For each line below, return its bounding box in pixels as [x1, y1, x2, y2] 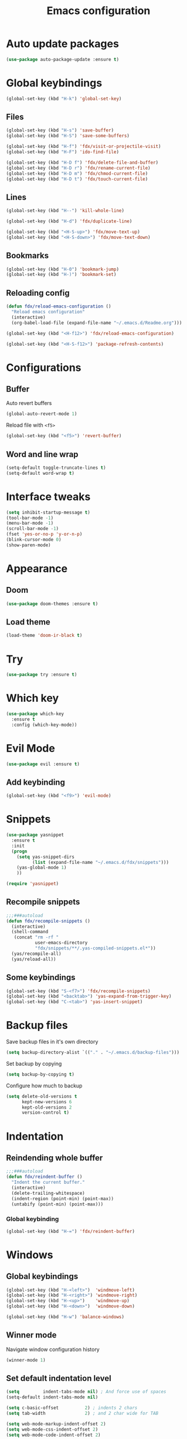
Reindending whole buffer [6, 1153, 103, 1163]
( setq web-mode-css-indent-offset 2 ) [6, 1426, 98, 1433]
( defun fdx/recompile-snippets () [6, 918, 91, 924]
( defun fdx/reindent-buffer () [6, 1174, 83, 1180]
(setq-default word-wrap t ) [6, 470, 75, 476]
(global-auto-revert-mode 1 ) [6, 411, 77, 417]
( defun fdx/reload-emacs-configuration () [6, 303, 111, 309]
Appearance [6, 562, 68, 575]
